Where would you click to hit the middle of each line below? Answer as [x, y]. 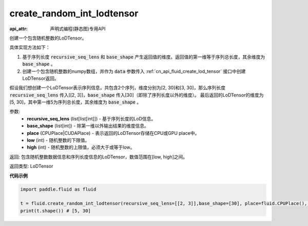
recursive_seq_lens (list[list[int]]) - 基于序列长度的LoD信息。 [91, 118]
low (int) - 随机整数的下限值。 [58, 140]
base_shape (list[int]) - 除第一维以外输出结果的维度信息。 [88, 126]
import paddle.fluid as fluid [58, 189]
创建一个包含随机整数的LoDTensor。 [48, 38]
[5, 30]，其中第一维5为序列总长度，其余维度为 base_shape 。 [75, 102]
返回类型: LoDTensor [31, 166]
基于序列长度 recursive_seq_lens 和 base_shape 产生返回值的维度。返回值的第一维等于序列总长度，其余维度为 [144, 57]
